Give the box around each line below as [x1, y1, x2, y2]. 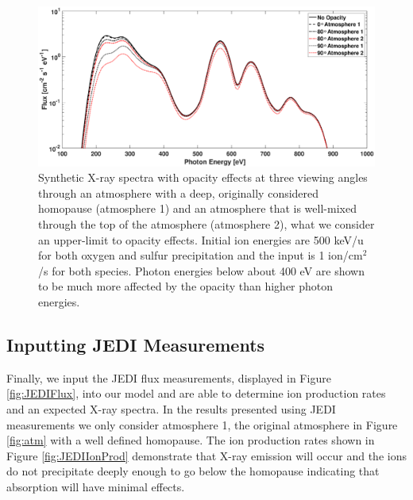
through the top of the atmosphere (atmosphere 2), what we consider [38, 216, 375, 233]
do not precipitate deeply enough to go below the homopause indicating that [6, 463, 380, 479]
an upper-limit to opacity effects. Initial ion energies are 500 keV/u [38, 231, 364, 248]
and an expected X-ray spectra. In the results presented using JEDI [6, 400, 336, 417]
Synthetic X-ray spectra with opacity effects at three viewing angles [38, 169, 368, 186]
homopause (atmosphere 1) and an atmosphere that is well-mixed [38, 200, 357, 217]
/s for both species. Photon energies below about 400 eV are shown [38, 262, 365, 279]
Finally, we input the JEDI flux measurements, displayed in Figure [6, 369, 331, 386]
